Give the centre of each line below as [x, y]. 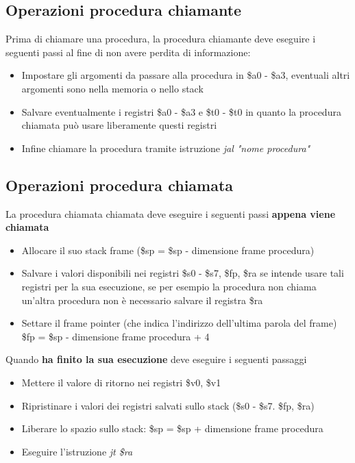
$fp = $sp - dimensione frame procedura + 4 [115, 336]
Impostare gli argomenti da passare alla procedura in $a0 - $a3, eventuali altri [186, 75]
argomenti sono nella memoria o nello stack [112, 88]
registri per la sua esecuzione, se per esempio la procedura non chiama [169, 286]
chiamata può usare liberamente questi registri [119, 125]
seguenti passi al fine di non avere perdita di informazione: [128, 52]
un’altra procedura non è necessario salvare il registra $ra [142, 300]
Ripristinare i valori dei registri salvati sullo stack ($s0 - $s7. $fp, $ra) [168, 405]
